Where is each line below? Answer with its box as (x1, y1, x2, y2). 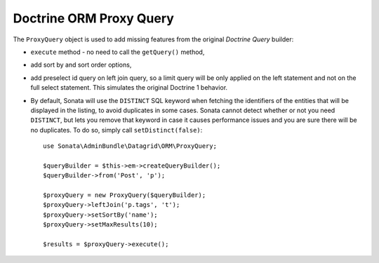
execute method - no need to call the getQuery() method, (30, 48, 205, 56)
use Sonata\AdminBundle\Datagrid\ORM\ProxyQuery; (43, 142, 218, 150)
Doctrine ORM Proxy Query (13, 11, 175, 26)
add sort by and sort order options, (30, 60, 132, 69)
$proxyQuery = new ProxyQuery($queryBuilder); (43, 191, 206, 199)
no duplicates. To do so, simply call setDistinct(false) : (30, 126, 203, 134)
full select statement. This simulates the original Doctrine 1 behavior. (30, 83, 228, 92)
